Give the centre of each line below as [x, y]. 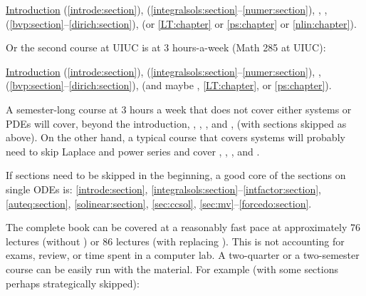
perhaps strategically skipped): [73, 283]
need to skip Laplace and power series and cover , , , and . [133, 151]
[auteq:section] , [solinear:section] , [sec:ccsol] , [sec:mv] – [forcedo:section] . [159, 203]
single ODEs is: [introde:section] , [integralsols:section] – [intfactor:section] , [163, 189]
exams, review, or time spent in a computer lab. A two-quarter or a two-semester [183, 255]
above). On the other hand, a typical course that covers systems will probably [176, 137]
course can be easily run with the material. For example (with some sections [172, 269]
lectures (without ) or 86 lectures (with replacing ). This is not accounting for [175, 241]
